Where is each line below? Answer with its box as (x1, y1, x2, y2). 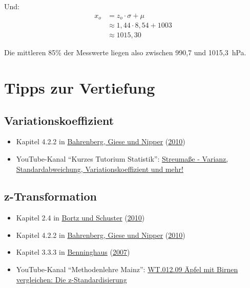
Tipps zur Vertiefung (4, 77, 155, 98)
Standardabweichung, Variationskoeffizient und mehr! (16, 163, 183, 174)
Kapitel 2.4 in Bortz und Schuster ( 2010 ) (16, 212, 145, 223)
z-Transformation (4, 188, 97, 204)
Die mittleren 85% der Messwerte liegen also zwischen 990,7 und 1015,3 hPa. (4, 47, 246, 58)
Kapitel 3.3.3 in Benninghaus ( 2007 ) (16, 247, 130, 257)
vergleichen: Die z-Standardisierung (16, 274, 127, 284)
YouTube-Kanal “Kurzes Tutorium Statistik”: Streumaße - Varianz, (16, 153, 228, 164)
